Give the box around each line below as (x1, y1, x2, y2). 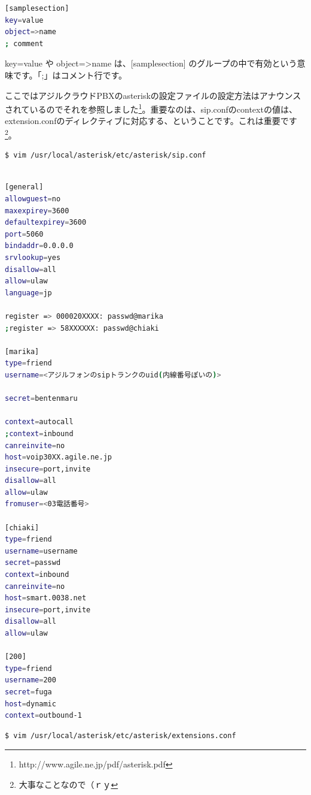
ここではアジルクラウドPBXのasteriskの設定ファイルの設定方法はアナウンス (5, 89, 301, 101)
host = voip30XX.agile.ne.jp (5, 453, 112, 462)
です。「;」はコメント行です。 (13, 68, 127, 81)
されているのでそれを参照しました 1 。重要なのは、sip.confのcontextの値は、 (5, 101, 297, 115)
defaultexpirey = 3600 (5, 218, 87, 227)
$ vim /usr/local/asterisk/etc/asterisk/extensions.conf (5, 731, 236, 740)
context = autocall (5, 418, 74, 427)
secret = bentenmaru (5, 394, 78, 403)
